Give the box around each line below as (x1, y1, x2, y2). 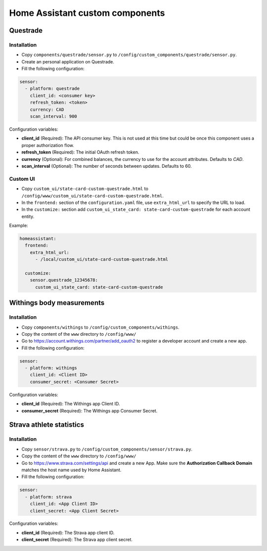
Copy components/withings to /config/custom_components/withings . (21, 324, 180, 330)
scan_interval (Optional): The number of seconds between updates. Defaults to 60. (21, 163, 192, 169)
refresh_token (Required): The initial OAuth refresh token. (21, 149, 139, 155)
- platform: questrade (25, 86, 80, 92)
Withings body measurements (9, 299, 105, 307)
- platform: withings (25, 365, 78, 371)
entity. (21, 213, 35, 219)
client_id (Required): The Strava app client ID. (21, 530, 115, 536)
